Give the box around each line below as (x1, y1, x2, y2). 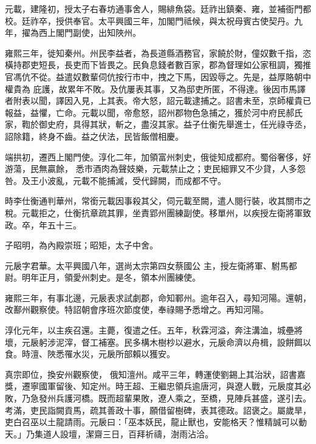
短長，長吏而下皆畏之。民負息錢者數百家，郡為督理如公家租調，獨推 (38, 58, 311, 71)
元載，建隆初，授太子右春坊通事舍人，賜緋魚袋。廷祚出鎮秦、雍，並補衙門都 (5, 2, 311, 15)
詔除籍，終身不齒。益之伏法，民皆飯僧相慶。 (5, 129, 184, 142)
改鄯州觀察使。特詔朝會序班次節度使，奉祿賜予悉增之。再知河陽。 (5, 303, 269, 316)
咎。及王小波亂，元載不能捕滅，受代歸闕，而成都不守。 (5, 174, 226, 186)
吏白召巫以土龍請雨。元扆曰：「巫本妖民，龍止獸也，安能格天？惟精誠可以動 (5, 415, 307, 428)
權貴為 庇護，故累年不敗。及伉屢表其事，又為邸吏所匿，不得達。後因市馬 (5, 82, 297, 95)
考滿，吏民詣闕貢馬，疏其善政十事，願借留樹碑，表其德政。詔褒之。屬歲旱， (5, 403, 311, 416)
